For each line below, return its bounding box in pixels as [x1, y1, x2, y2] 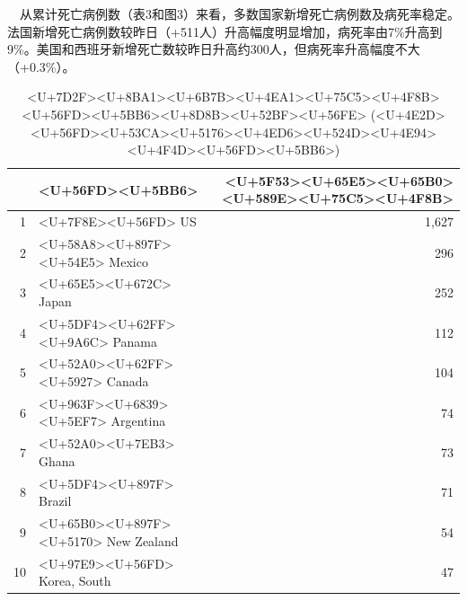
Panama [112, 331, 158, 350]
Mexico [109, 252, 148, 270]
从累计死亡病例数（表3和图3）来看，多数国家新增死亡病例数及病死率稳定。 [19, 4, 460, 22]
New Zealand [106, 531, 179, 550]
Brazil [39, 491, 72, 510]
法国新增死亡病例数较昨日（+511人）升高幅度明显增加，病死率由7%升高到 [7, 22, 443, 40]
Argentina [110, 411, 166, 430]
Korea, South [39, 571, 111, 590]
